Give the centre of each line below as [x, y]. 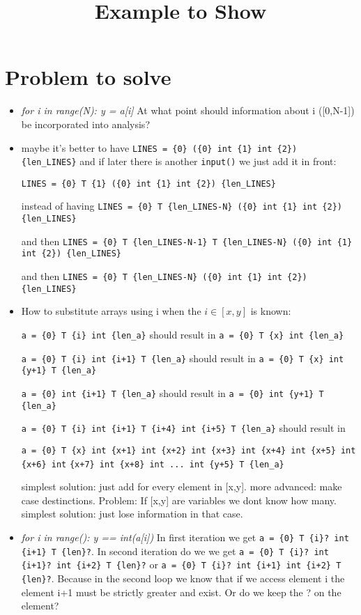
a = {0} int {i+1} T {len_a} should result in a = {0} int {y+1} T [172, 392]
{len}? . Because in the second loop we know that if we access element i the [183, 578]
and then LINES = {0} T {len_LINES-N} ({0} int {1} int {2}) [164, 276]
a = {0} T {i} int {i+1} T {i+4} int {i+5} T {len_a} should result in [183, 428]
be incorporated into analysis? [85, 124]
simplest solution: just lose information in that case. [132, 514]
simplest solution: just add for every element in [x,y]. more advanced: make [182, 486]
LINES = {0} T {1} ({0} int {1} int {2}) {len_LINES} [148, 184]
